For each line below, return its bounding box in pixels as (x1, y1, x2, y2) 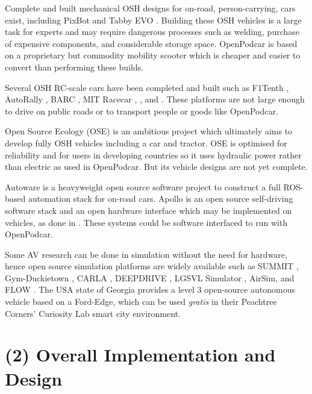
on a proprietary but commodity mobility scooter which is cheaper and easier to (5, 49, 301, 61)
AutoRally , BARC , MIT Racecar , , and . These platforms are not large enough (5, 93, 305, 105)
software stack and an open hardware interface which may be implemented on (5, 204, 292, 216)
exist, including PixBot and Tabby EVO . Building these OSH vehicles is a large (5, 13, 302, 26)
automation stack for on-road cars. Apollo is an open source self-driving (28, 192, 293, 205)
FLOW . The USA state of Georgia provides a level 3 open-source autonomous (5, 283, 295, 296)
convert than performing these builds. (5, 60, 144, 73)
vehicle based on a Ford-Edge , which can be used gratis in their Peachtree (5, 295, 277, 308)
